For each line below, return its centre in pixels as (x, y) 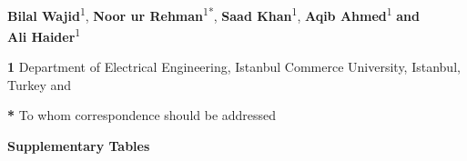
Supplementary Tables (79, 145)
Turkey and (40, 84)
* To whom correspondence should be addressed (142, 115)
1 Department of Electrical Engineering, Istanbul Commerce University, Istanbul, (234, 67)
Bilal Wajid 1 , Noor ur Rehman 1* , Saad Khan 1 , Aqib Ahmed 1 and (214, 14)
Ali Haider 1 (44, 35)
